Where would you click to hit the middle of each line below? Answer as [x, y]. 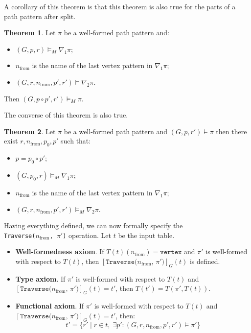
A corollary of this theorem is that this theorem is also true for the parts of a [120, 6]
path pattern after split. [40, 16]
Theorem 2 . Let [30, 131]
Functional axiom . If [50, 306]
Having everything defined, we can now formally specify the [93, 226]
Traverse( [20, 236]
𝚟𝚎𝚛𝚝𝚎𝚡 [171, 252]
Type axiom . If [40, 278]
